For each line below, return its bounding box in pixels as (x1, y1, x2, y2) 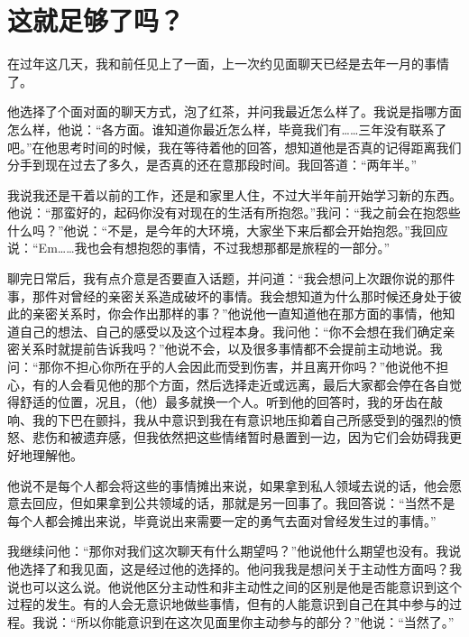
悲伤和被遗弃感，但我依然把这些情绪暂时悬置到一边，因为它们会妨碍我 (32, 428, 449, 447)
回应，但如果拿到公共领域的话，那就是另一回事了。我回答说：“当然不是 (32, 494, 455, 512)
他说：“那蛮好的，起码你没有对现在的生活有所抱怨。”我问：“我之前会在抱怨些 (7, 203, 461, 222)
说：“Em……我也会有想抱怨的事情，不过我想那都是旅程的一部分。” (7, 238, 391, 257)
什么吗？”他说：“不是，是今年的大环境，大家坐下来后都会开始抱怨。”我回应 (7, 220, 448, 239)
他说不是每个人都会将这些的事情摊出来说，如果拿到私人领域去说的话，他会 (7, 475, 449, 494)
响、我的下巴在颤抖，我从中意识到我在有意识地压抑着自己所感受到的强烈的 (7, 410, 449, 429)
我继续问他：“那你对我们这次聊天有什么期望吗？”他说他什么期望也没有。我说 (7, 541, 462, 560)
